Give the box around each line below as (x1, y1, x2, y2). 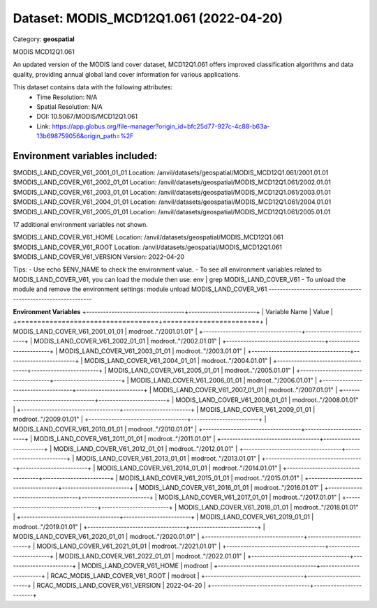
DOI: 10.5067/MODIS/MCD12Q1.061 (36, 112, 138, 121)
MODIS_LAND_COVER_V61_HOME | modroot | (81, 562, 213, 570)
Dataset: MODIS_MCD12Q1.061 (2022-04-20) (13, 10, 283, 26)
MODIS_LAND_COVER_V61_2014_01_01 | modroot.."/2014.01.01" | (96, 464, 282, 473)
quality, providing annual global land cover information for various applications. (13, 70, 241, 78)
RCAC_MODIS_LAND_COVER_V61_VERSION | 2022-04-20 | (36, 581, 206, 589)
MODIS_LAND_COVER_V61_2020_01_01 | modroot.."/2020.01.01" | (13, 533, 200, 541)
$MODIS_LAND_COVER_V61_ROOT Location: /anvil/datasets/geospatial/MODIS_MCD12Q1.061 (13, 243, 282, 251)
